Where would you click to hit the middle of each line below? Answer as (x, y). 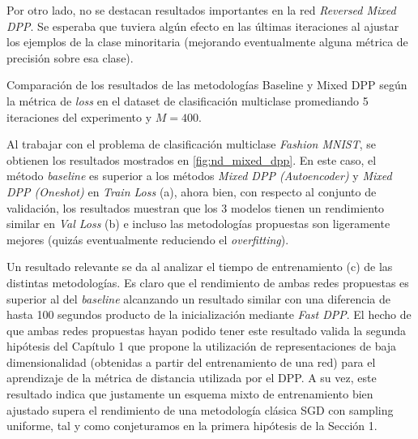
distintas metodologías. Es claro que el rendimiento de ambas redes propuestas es (208, 282)
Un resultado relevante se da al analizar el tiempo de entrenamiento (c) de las (200, 267)
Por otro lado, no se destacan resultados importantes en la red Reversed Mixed (201, 10)
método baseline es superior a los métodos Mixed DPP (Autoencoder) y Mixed (199, 176)
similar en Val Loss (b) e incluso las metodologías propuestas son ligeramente (198, 224)
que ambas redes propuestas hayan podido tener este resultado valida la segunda (207, 330)
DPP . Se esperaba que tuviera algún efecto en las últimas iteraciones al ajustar (203, 26)
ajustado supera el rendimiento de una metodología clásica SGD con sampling (200, 409)
